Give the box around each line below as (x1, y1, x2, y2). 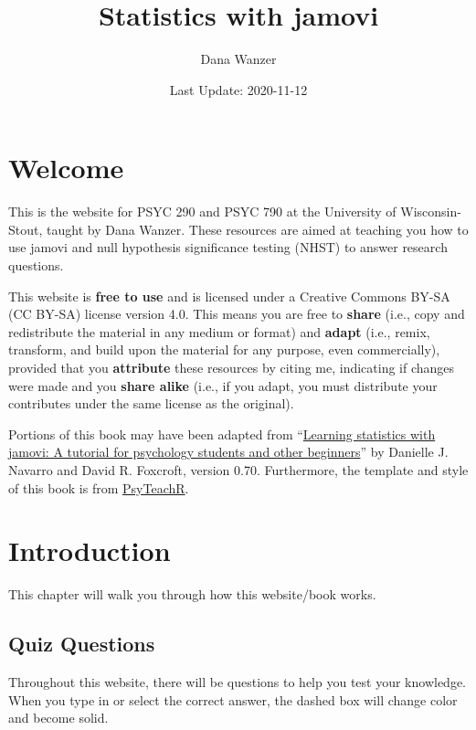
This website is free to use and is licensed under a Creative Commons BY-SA (8, 286, 450, 305)
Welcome (8, 149, 124, 186)
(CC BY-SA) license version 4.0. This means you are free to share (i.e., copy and (8, 304, 465, 323)
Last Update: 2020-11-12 (169, 79, 308, 99)
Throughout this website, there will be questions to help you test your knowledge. (8, 672, 467, 692)
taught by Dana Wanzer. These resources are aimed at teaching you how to (47, 219, 469, 238)
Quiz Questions (8, 629, 155, 658)
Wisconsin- (400, 202, 461, 221)
